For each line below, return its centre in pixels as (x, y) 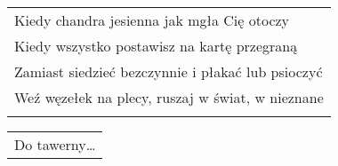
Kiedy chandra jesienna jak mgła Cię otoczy (152, 20)
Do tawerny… (55, 144)
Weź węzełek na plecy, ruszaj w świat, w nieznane (169, 97)
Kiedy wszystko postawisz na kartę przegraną (156, 46)
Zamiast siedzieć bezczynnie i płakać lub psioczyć (169, 71)
